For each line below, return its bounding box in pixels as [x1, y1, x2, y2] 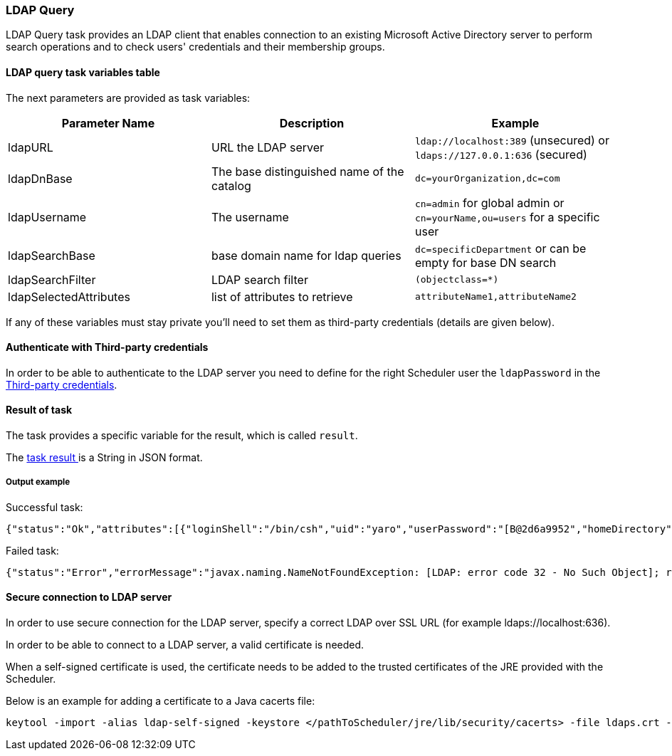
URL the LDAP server [211, 140, 325, 154]
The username [211, 209, 289, 224]
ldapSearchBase [8, 248, 95, 263]
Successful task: [6, 500, 83, 513]
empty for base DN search [414, 255, 557, 270]
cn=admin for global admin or [414, 195, 565, 210]
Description [279, 115, 345, 130]
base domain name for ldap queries [211, 248, 401, 263]
